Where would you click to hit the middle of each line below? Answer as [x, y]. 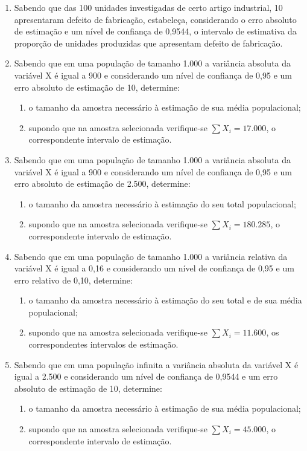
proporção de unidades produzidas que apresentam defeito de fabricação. [148, 43]
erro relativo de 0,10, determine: [73, 280]
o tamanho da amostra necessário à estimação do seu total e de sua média [165, 300]
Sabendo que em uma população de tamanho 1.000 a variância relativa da [151, 256]
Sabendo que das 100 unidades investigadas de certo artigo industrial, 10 [148, 7]
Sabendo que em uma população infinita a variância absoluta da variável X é [156, 364]
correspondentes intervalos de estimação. [103, 344]
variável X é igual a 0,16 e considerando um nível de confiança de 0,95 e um [154, 268]
